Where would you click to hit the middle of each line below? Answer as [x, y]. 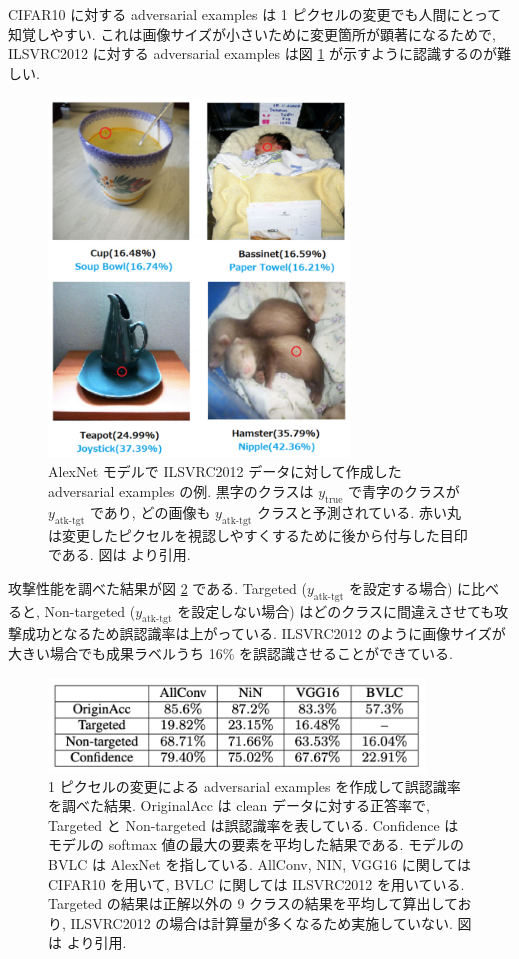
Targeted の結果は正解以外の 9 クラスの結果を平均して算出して [253, 903]
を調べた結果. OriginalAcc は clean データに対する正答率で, [239, 805]
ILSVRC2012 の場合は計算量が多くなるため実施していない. [261, 922]
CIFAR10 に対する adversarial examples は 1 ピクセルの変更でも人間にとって [255, 14]
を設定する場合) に [410, 587]
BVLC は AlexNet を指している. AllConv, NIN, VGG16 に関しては [259, 864]
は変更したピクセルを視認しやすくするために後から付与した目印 [258, 534]
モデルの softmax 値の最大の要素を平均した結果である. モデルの [256, 844]
